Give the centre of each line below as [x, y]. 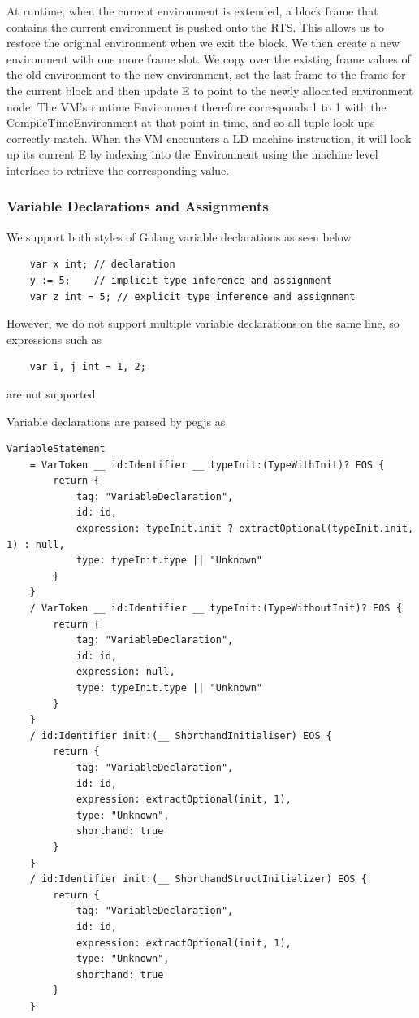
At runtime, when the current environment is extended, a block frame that [192, 11]
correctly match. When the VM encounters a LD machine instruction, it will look [209, 138]
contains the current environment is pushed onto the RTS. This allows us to [196, 26]
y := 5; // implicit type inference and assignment [181, 280]
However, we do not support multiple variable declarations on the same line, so [203, 323]
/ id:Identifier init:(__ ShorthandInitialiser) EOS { [181, 735]
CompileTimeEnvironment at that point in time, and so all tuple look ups [191, 122]
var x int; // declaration [102, 265]
